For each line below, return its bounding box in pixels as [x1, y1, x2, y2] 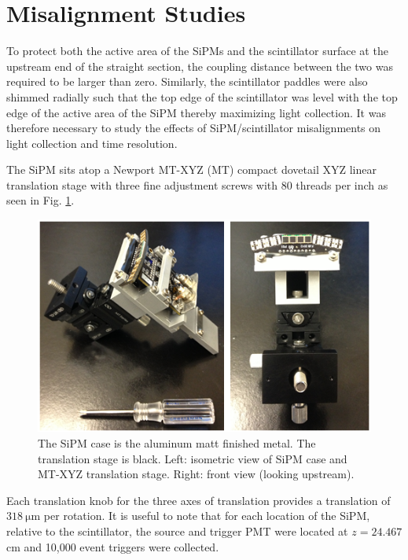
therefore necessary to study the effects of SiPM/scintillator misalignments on [6, 120, 381, 136]
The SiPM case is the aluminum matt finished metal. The [38, 435, 316, 451]
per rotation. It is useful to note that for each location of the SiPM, [43, 507, 370, 524]
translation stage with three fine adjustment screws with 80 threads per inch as [6, 176, 388, 193]
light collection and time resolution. [6, 134, 178, 151]
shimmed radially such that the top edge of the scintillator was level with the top [6, 88, 398, 105]
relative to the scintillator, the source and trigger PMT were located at [6, 523, 348, 539]
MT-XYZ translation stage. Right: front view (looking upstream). [38, 466, 355, 482]
